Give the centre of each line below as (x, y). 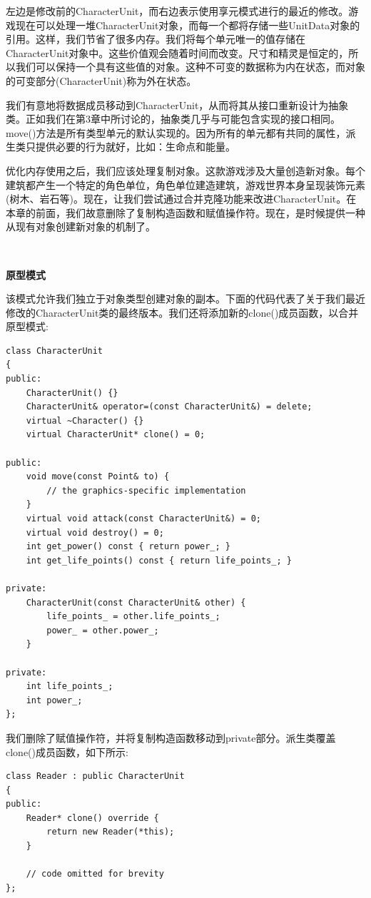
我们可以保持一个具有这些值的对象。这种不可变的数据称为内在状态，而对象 (190, 67)
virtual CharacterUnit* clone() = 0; (116, 435)
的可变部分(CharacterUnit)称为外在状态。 (101, 80)
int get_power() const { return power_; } (128, 547)
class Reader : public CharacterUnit (95, 776)
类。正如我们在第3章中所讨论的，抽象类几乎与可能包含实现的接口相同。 (173, 119)
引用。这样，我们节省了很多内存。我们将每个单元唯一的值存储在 (156, 39)
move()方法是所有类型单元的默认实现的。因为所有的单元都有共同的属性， (176, 132)
